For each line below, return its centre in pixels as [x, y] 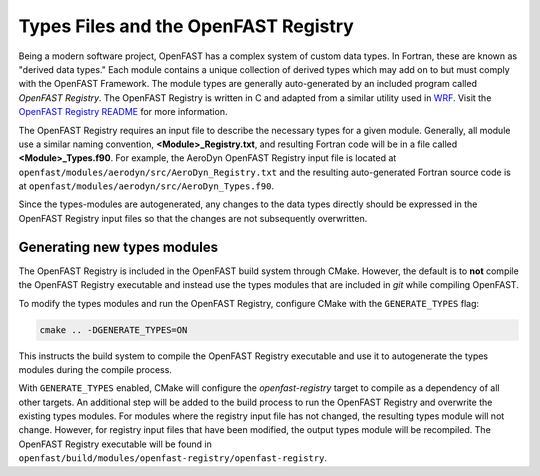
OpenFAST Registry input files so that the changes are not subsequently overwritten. [193, 218]
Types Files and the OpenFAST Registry [186, 26]
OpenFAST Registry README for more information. [123, 112]
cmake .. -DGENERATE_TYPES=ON [113, 329]
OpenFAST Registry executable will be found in [115, 444]
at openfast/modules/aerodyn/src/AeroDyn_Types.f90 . [146, 186]
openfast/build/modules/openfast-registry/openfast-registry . [172, 458]
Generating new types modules [118, 246]
